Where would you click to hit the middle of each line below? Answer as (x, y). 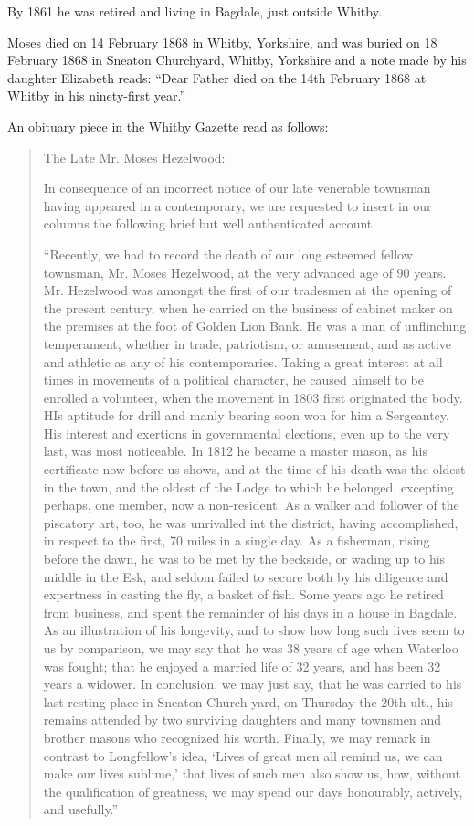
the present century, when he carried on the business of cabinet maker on (248, 307)
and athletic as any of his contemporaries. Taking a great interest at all (243, 361)
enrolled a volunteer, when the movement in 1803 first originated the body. (253, 397)
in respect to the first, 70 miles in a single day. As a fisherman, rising (237, 540)
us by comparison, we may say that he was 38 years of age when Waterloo (251, 648)
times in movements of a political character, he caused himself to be (233, 380)
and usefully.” (81, 809)
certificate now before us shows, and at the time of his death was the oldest (254, 469)
